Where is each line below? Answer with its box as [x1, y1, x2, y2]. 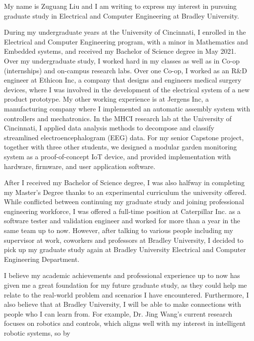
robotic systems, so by [4, 328, 70, 338]
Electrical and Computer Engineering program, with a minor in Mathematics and [4, 36, 248, 46]
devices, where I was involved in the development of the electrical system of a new [4, 84, 250, 94]
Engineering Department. [4, 254, 80, 264]
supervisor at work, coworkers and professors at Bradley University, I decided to [4, 234, 244, 245]
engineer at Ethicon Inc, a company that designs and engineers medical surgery [4, 75, 241, 85]
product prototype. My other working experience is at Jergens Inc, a [4, 94, 209, 104]
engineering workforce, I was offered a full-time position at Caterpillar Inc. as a [4, 206, 241, 216]
